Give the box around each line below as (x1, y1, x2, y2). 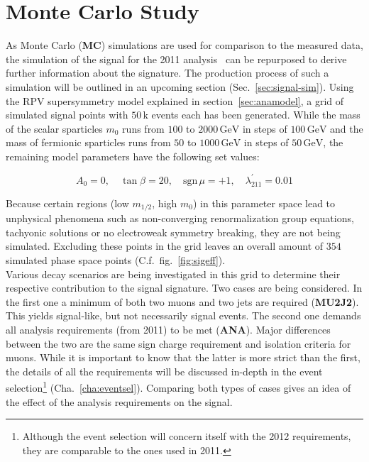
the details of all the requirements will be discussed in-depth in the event (6, 363, 323, 378)
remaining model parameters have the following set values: (6, 148, 260, 163)
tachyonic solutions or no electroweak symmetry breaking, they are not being (6, 224, 341, 239)
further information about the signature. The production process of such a (6, 65, 329, 80)
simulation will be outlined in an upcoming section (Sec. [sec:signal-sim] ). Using (6, 79, 354, 94)
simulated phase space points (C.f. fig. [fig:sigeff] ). (6, 253, 226, 267)
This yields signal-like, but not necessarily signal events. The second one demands (6, 308, 361, 323)
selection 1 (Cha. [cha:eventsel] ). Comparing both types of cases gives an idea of (6, 378, 351, 395)
